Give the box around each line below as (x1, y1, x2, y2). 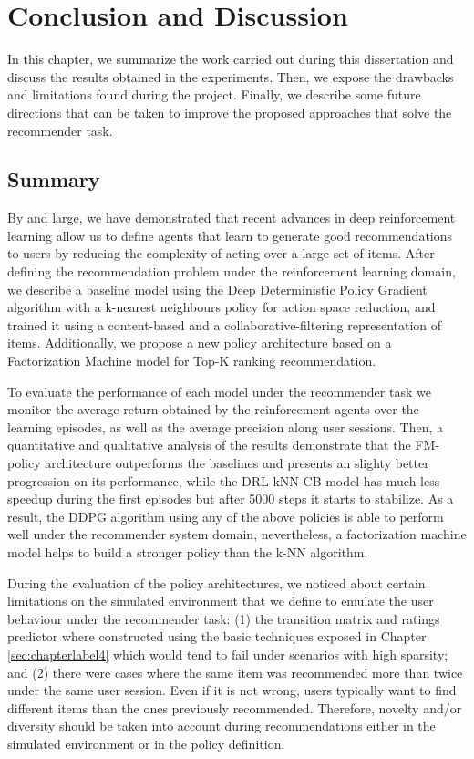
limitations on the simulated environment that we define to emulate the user (7, 591, 434, 610)
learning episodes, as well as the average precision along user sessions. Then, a (7, 417, 444, 436)
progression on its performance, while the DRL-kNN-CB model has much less (7, 471, 440, 490)
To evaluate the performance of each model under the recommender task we (7, 381, 431, 400)
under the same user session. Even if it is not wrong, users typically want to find (7, 681, 457, 700)
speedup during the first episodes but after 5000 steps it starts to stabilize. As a (7, 489, 454, 508)
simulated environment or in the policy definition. (7, 733, 285, 753)
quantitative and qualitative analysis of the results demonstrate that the (7, 435, 411, 454)
